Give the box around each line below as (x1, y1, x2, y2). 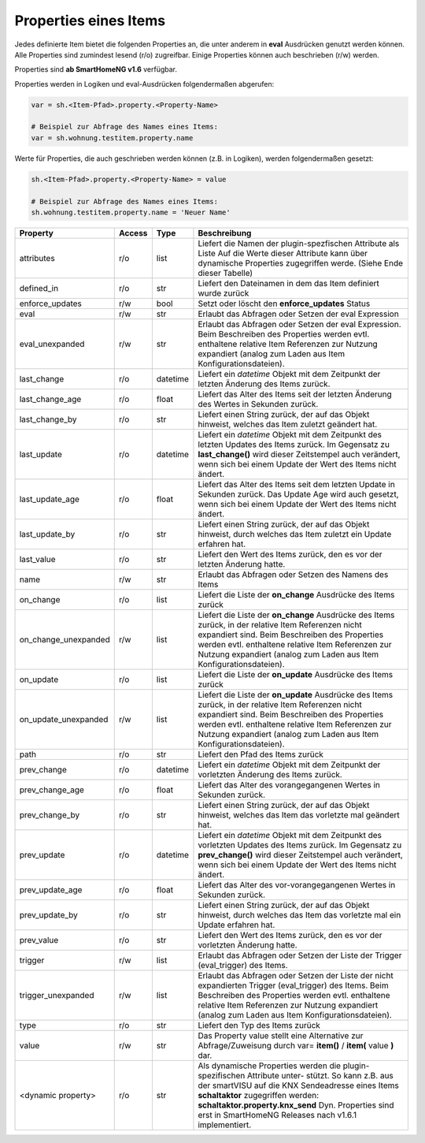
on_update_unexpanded (19, 714, 109, 724)
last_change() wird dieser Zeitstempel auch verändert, (198, 449, 401, 460)
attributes (19, 253, 55, 263)
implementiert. (198, 1119, 252, 1130)
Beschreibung (198, 228, 252, 238)
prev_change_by (19, 810, 80, 820)
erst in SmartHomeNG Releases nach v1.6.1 (198, 1110, 357, 1120)
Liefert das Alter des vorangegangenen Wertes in (198, 780, 381, 790)
